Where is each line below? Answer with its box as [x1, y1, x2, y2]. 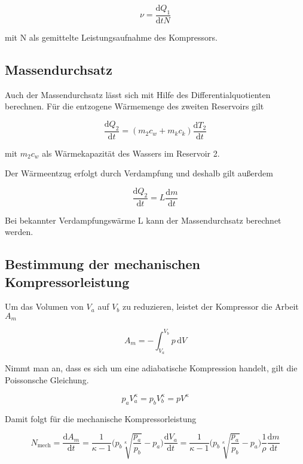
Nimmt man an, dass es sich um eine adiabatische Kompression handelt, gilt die [5, 362, 298, 374]
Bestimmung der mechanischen [5, 255, 200, 273]
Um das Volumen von [5, 300, 84, 313]
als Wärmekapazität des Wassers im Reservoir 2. [42, 146, 220, 159]
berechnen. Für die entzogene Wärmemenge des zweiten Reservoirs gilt [5, 100, 264, 112]
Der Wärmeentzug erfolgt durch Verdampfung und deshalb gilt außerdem [5, 167, 273, 179]
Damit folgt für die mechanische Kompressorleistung [5, 412, 197, 425]
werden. [5, 225, 33, 238]
